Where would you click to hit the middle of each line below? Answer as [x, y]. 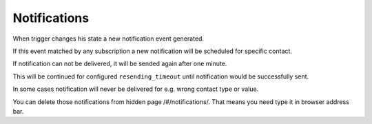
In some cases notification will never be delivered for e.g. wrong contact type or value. [136, 89]
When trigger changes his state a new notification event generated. [108, 39]
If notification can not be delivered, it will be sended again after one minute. [120, 64]
